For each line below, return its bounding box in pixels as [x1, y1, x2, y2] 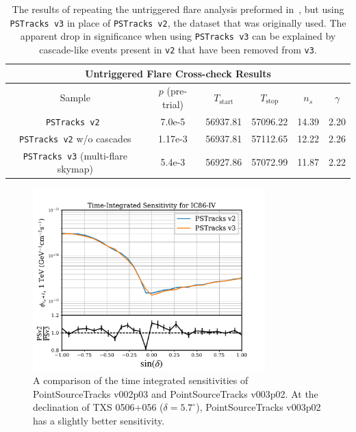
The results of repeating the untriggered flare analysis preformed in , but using [12, 2, 344, 16]
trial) [162, 97, 184, 111]
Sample [60, 90, 90, 105]
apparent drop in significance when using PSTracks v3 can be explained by [20, 29, 336, 43]
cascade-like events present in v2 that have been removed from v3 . [39, 42, 317, 56]
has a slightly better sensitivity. [33, 413, 165, 427]
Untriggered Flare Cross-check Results [85, 66, 271, 80]
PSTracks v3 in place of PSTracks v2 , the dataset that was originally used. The [10, 15, 346, 29]
